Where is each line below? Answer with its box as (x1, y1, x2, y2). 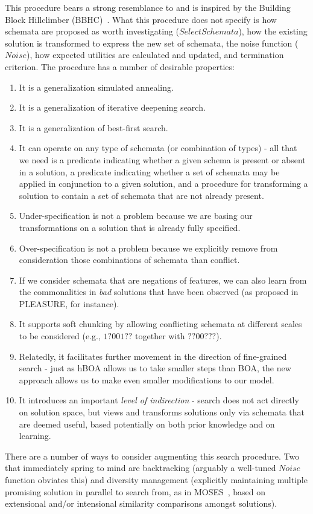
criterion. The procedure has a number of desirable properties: (5, 60, 235, 73)
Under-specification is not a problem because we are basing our (19, 209, 253, 222)
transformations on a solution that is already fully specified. (19, 221, 241, 233)
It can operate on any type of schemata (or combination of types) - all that (19, 142, 297, 154)
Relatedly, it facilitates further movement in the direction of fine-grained (19, 350, 287, 362)
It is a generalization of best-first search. (19, 121, 168, 134)
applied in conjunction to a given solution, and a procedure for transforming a (19, 177, 308, 190)
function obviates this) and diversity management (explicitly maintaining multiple (5, 473, 308, 486)
